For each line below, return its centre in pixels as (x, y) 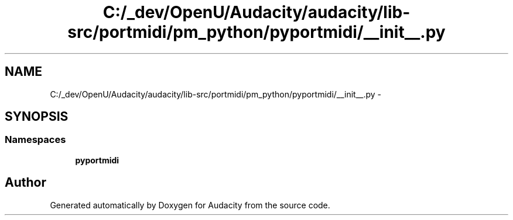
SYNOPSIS (37, 117)
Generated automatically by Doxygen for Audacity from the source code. (190, 205)
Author (25, 183)
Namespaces (35, 140)
